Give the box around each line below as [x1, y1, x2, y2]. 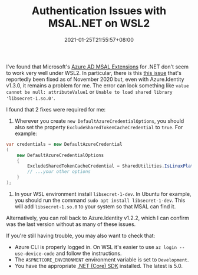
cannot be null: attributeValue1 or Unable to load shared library [6, 88, 173, 95]
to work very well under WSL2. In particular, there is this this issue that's [6, 69, 181, 76]
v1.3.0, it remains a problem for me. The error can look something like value [6, 81, 189, 89]
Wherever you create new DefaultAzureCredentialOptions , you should [14, 117, 184, 125]
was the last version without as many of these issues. [6, 220, 136, 228]
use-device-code [14, 251, 55, 257]
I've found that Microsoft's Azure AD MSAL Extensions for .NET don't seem [6, 63, 189, 70]
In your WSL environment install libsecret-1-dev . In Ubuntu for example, [14, 190, 192, 197]
